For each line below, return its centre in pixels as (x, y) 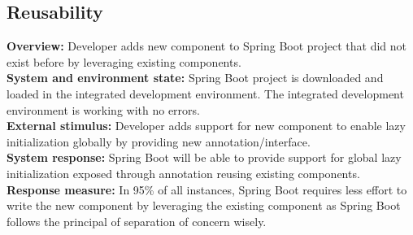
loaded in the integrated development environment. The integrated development (205, 93)
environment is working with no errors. (103, 109)
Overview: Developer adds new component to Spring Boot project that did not (206, 46)
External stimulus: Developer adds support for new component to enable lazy (206, 126)
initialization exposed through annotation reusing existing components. (183, 173)
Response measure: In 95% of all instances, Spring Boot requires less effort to (207, 189)
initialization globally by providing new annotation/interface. (159, 141)
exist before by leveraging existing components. (124, 61)
